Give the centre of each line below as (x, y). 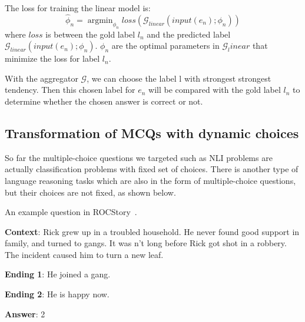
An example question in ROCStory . (71, 212)
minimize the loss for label (52, 58)
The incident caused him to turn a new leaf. (84, 254)
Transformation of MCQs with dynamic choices (152, 133)
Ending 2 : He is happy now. (57, 294)
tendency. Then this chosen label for (70, 90)
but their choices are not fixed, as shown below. (90, 192)
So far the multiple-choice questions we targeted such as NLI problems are (139, 157)
